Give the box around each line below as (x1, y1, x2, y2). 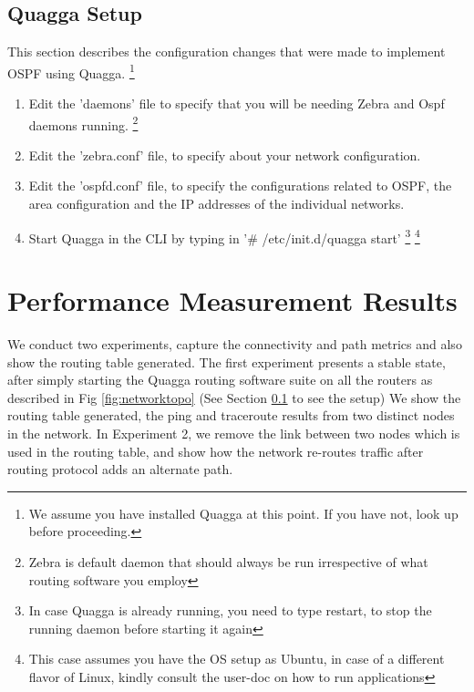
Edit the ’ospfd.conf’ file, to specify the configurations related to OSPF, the (28, 176, 452, 195)
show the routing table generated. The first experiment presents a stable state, (7, 352, 446, 371)
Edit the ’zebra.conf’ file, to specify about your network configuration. (28, 145, 421, 164)
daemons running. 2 (28, 112, 139, 134)
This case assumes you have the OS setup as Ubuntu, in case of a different (28, 649, 445, 668)
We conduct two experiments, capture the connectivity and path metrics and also (7, 335, 462, 354)
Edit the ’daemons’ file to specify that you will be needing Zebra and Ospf (28, 94, 445, 113)
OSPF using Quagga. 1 (7, 60, 135, 82)
